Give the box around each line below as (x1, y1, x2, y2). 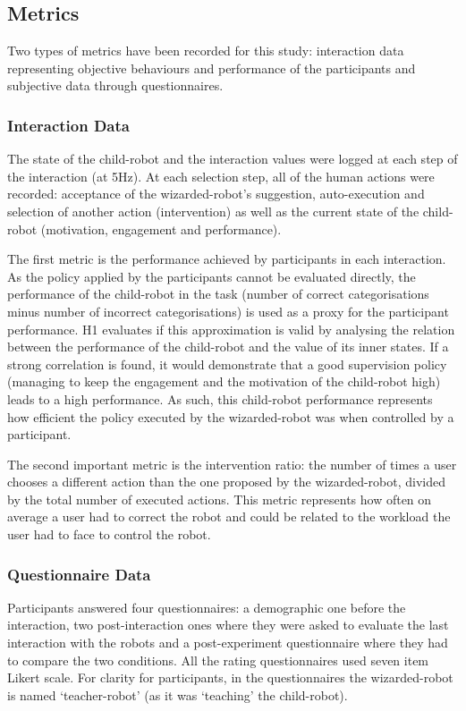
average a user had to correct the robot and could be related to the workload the (7, 507, 451, 526)
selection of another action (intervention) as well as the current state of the (7, 201, 419, 220)
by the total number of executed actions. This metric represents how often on (7, 489, 432, 508)
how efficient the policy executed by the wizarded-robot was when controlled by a (7, 407, 454, 426)
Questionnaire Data (7, 563, 151, 585)
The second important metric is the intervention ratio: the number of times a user (7, 454, 457, 473)
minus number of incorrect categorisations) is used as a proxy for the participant (7, 301, 449, 320)
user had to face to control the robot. (7, 525, 211, 544)
